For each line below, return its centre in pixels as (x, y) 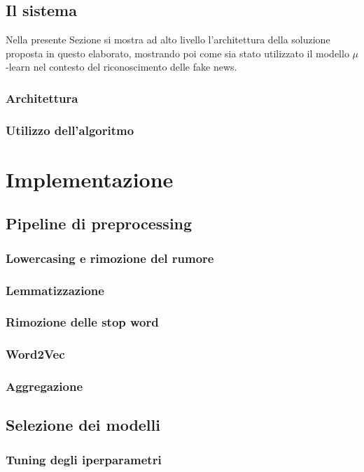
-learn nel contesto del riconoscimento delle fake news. (121, 67)
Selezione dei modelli (83, 425)
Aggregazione (44, 386)
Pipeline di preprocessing (99, 223)
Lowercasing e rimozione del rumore (110, 258)
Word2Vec (35, 354)
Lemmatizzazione (55, 290)
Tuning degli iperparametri (84, 459)
